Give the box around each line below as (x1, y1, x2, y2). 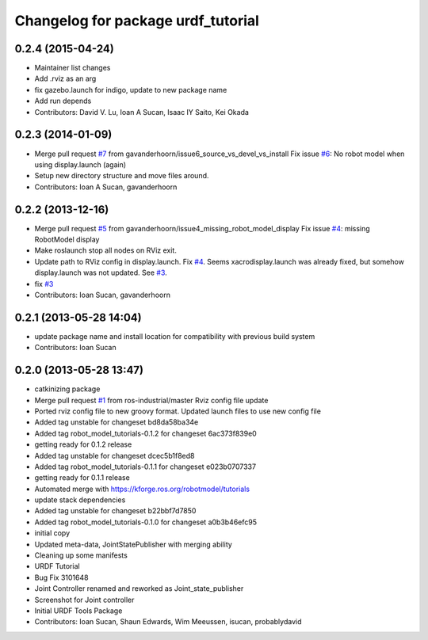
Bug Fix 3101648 (34, 573, 89, 582)
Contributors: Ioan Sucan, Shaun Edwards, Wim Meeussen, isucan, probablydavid (34, 617, 302, 627)
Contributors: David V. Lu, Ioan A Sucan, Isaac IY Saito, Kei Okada (34, 107, 250, 116)
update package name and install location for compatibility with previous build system (34, 331, 315, 341)
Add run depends (34, 96, 92, 106)
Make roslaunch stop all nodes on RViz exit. (34, 246, 178, 255)
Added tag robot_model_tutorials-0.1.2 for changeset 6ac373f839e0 (34, 429, 257, 438)
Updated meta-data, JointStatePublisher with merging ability (34, 539, 233, 549)
